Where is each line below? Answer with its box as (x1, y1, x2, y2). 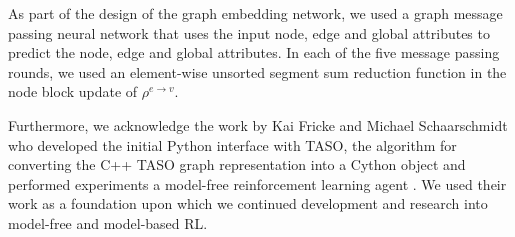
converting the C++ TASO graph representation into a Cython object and (8, 154, 466, 175)
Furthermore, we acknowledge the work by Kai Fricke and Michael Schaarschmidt (8, 114, 508, 135)
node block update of (8, 81, 138, 102)
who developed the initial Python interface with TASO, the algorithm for (8, 134, 457, 155)
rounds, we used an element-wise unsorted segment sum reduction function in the (8, 61, 507, 82)
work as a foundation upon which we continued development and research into (8, 193, 488, 214)
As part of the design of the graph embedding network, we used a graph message (8, 3, 503, 23)
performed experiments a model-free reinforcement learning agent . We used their (8, 173, 507, 194)
